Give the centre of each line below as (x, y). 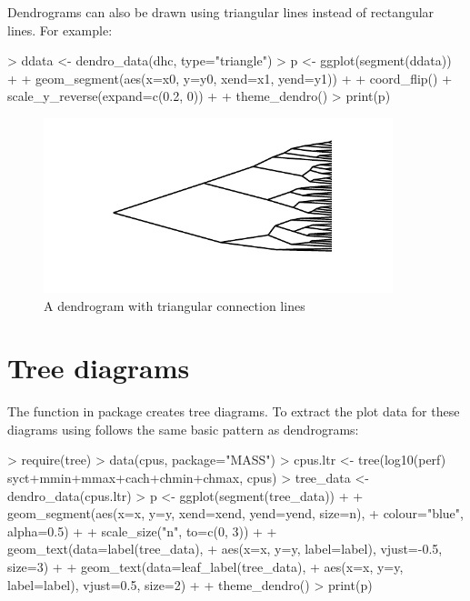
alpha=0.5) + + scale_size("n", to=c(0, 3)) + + (142, 531)
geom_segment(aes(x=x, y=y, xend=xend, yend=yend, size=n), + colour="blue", (235, 513)
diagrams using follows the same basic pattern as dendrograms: (183, 429)
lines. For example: (60, 30)
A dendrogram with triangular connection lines (175, 305)
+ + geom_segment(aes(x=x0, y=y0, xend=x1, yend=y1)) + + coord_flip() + (230, 78)
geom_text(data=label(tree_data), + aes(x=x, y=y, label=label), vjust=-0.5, (225, 549)
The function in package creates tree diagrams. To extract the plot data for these (234, 411)
